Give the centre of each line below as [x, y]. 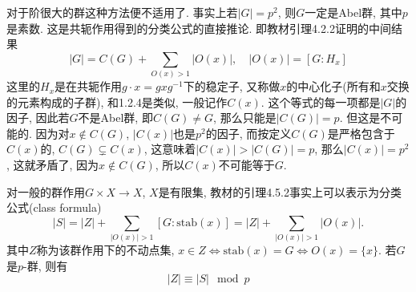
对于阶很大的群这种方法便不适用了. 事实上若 [122, 12]
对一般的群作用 [46, 191]
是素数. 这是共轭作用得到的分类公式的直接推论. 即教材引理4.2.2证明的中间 [199, 28]
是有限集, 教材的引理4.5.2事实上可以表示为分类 [280, 191]
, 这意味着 [170, 149]
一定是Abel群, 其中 [353, 12]
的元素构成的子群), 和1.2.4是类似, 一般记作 [117, 101]
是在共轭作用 [89, 86]
